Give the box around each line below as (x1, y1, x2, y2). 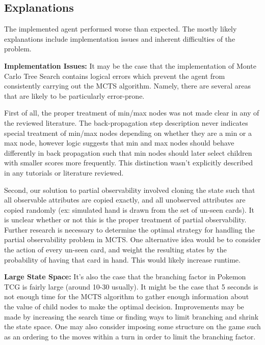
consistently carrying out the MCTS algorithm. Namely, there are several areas (4, 80, 251, 91)
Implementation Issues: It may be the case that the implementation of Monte (4, 60, 256, 71)
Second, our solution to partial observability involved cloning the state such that (4, 184, 255, 195)
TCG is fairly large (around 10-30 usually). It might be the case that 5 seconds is (4, 281, 258, 292)
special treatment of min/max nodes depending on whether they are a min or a (4, 127, 252, 138)
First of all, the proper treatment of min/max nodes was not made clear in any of (4, 107, 259, 118)
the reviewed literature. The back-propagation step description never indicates (4, 117, 248, 128)
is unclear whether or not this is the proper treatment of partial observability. (4, 214, 247, 225)
